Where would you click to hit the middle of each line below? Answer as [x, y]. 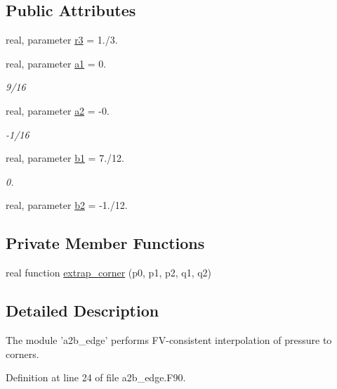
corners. [22, 353]
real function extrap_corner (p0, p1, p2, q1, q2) [109, 273]
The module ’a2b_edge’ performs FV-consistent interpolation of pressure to [169, 339]
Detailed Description [82, 311]
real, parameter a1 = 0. [56, 63]
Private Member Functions [105, 243]
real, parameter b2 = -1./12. [67, 205]
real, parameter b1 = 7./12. [65, 158]
